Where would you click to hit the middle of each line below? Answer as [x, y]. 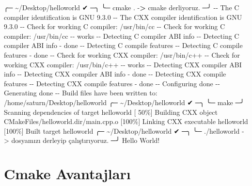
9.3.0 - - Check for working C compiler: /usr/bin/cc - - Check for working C [115, 26]
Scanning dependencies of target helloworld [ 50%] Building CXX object [111, 112]
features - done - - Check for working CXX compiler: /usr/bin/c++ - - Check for [122, 54]
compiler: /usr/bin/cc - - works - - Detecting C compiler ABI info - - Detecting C [122, 36]
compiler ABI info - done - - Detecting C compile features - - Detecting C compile [123, 45]
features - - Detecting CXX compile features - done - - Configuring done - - [112, 83]
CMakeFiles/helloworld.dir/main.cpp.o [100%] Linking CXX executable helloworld [126, 121]
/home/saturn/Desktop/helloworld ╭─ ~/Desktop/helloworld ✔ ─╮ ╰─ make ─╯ [124, 102]
